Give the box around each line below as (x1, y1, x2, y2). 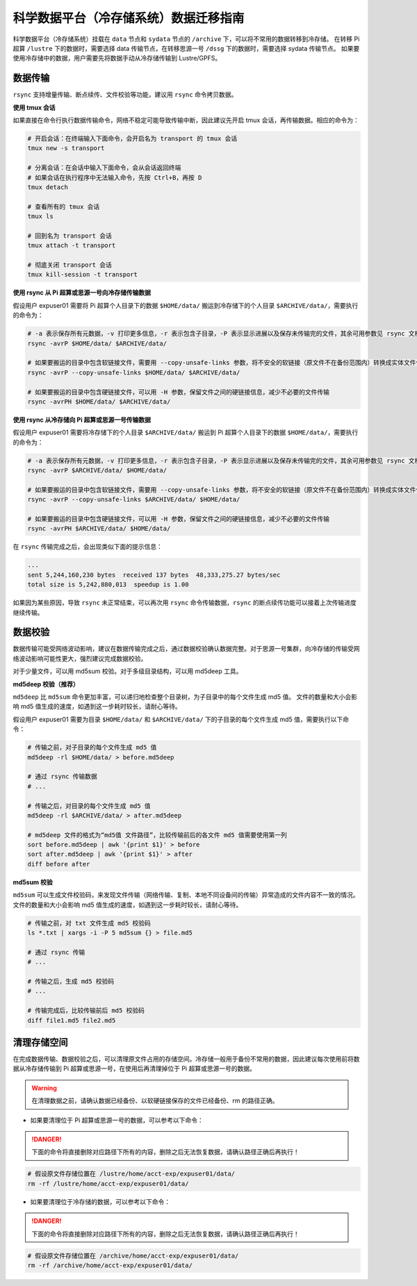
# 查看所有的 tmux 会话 (27, 202, 100, 211)
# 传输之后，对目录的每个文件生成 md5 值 (27, 802, 151, 809)
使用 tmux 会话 (13, 103, 56, 111)
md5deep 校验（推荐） (13, 679, 79, 688)
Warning (31, 1084, 57, 1092)
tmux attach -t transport (27, 242, 116, 249)
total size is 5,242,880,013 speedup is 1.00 (27, 581, 189, 588)
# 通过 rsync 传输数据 (27, 773, 97, 781)
